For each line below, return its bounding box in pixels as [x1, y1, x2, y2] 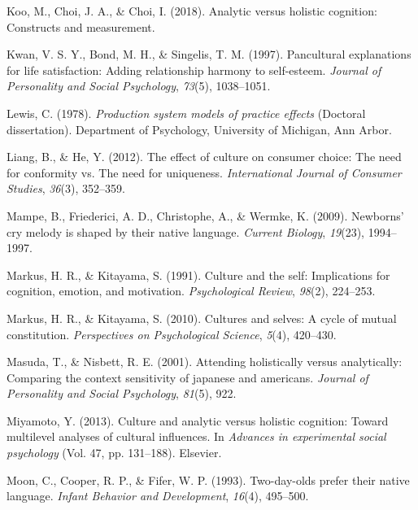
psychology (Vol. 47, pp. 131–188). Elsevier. [7, 444, 222, 461]
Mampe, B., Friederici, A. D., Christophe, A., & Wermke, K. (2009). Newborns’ [7, 207, 404, 224]
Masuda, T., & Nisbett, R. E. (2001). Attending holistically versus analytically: [7, 353, 403, 370]
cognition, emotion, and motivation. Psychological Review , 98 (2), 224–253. [7, 282, 376, 299]
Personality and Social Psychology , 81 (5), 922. [7, 385, 237, 402]
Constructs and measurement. [7, 18, 155, 35]
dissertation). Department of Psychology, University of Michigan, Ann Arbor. [7, 120, 392, 137]
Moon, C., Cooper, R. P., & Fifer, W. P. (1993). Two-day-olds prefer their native [7, 471, 410, 488]
